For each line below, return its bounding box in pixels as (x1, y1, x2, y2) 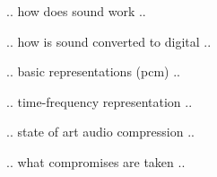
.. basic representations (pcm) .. (6, 62, 180, 81)
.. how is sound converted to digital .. (6, 31, 212, 50)
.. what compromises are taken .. (6, 152, 186, 171)
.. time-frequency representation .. (6, 92, 193, 111)
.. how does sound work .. (6, 2, 146, 20)
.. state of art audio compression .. (6, 122, 195, 141)
